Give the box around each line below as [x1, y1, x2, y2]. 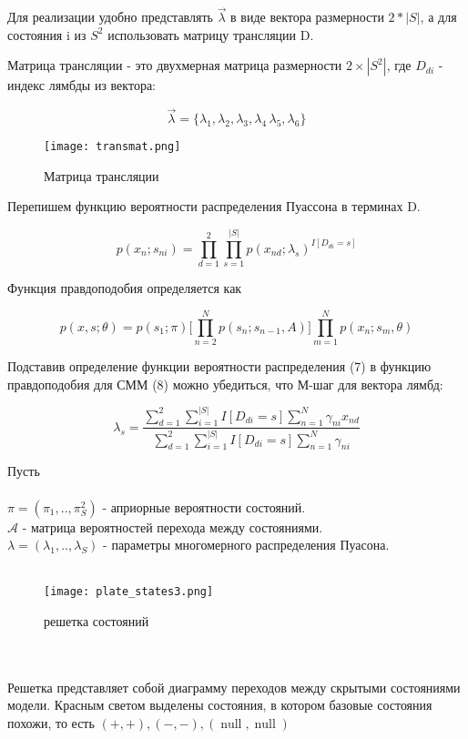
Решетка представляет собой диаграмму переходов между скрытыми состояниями [7, 677, 461, 696]
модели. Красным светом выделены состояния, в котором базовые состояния [7, 695, 432, 714]
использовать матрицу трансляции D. [107, 25, 314, 44]
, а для [420, 7, 457, 26]
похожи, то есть [7, 714, 95, 733]
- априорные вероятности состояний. [102, 497, 306, 516]
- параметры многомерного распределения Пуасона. [103, 535, 390, 554]
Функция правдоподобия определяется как [7, 278, 242, 298]
